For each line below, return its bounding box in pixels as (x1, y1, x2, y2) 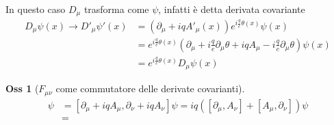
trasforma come (83, 2, 149, 16)
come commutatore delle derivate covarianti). (55, 81, 245, 96)
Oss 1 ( (5, 81, 39, 96)
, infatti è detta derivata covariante (158, 2, 305, 16)
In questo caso (5, 2, 66, 16)
